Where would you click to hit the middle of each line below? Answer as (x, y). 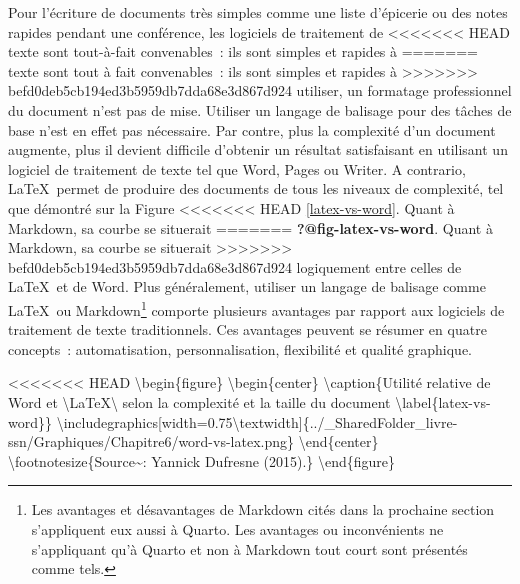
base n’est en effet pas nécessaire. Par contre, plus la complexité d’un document (252, 129)
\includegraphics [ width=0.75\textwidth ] (179, 421)
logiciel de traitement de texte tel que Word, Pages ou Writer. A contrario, (237, 168)
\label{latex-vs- (443, 401)
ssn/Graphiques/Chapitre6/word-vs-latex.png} (151, 441)
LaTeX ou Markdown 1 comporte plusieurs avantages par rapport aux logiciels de (256, 308)
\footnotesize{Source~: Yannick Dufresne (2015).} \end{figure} (202, 460)
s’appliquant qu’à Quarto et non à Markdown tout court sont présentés (249, 548)
